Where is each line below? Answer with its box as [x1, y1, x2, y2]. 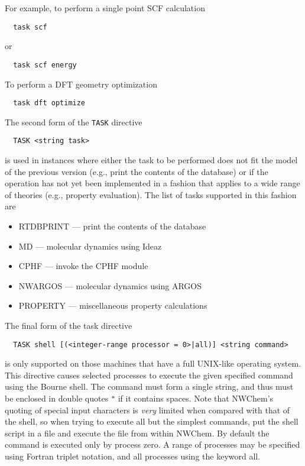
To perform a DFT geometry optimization [5, 77, 157, 90]
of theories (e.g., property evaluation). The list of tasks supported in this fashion [5, 188, 297, 200]
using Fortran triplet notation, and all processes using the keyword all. [5, 450, 261, 462]
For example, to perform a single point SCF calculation [5, 2, 205, 14]
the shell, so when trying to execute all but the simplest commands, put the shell [5, 415, 298, 428]
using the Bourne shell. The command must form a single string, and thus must [5, 380, 294, 393]
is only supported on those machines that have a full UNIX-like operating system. [5, 357, 301, 370]
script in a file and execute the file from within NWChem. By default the [5, 426, 270, 439]
